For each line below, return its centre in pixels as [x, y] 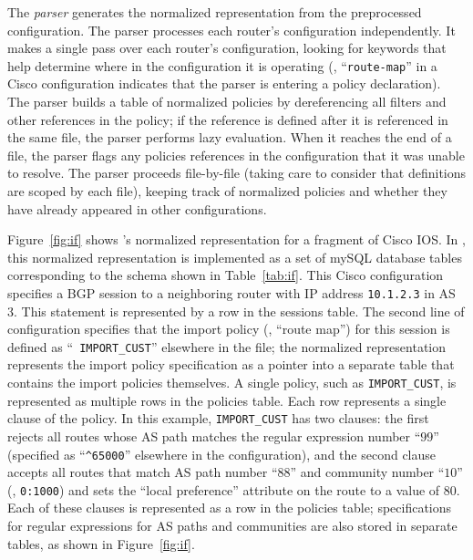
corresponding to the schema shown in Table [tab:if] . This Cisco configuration [226, 275]
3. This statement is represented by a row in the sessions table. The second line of [236, 311]
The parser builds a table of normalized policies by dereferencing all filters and [227, 102]
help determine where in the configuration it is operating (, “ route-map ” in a [222, 65]
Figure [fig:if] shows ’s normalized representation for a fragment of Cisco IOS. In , [236, 239]
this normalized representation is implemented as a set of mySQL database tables [235, 257]
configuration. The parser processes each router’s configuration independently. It [231, 30]
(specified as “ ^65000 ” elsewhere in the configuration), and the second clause [222, 454]
